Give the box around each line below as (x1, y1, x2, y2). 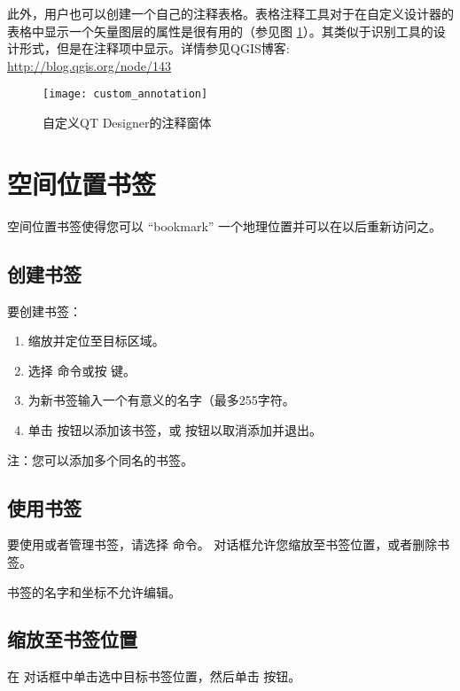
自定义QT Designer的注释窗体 (43, 113, 212, 132)
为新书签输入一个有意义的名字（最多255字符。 (27, 391, 295, 409)
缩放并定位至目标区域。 (27, 331, 165, 350)
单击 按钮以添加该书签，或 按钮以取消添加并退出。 (27, 420, 323, 439)
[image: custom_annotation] (43, 88, 208, 101)
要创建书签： (7, 301, 82, 320)
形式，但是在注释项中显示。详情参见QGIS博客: (19, 39, 290, 58)
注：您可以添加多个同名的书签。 (7, 450, 193, 469)
